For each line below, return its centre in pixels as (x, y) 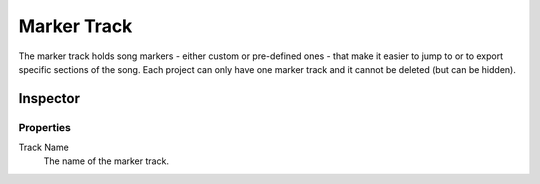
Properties (45, 127)
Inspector (49, 98)
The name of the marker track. (106, 161)
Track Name (43, 147)
